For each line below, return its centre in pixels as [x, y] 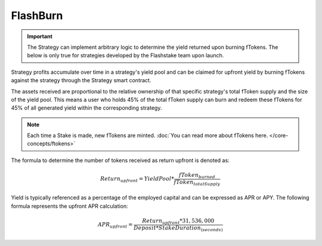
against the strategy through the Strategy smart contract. [81, 80]
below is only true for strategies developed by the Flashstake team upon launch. [126, 55]
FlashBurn [37, 15]
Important [40, 36]
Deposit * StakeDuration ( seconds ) [178, 228]
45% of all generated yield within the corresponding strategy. [86, 108]
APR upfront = [115, 225]
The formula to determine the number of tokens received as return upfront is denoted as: [120, 160]
